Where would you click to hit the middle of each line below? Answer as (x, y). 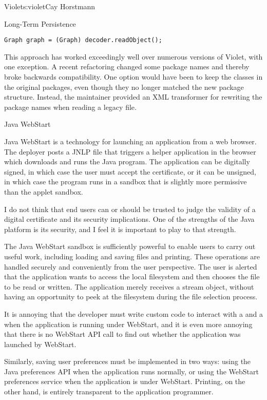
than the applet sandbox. (44, 191)
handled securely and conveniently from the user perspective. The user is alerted (131, 266)
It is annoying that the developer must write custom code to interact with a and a (133, 313)
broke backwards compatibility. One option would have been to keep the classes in (133, 77)
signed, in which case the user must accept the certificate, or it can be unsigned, (130, 171)
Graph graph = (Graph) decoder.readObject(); (83, 40)
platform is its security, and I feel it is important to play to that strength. (120, 229)
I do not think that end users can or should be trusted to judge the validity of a (130, 209)
